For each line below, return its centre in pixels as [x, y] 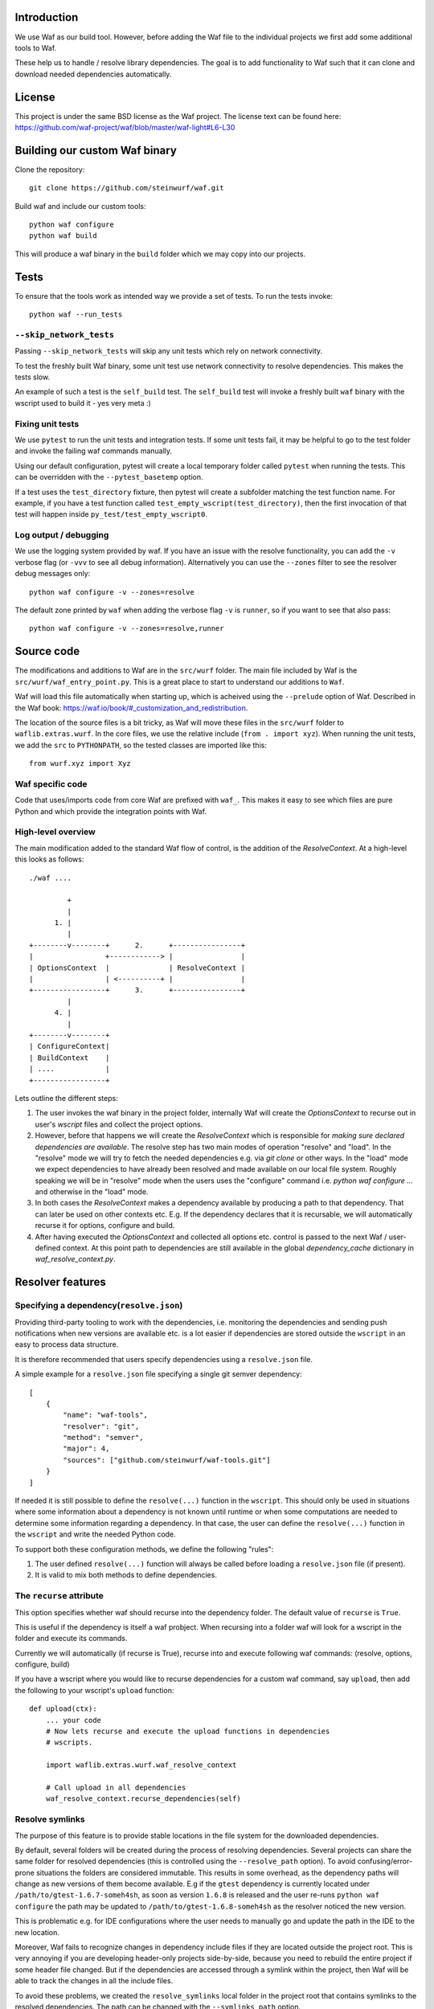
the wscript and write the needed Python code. [95, 1534]
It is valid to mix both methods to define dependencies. [126, 1575]
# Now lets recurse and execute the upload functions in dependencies [188, 1731]
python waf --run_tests [76, 315]
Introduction [47, 17]
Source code [47, 651]
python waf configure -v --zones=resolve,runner [127, 628]
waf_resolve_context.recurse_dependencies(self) [143, 1799]
